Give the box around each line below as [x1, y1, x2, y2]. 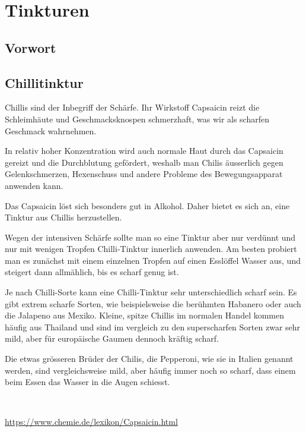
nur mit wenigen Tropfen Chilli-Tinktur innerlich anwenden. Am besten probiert [5, 242, 297, 255]
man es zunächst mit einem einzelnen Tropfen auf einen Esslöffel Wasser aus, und [5, 254, 301, 266]
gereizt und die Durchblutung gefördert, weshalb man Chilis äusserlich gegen [5, 156, 283, 168]
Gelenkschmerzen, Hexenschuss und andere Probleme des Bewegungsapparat [5, 168, 283, 180]
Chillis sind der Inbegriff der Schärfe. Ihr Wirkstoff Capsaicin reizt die [5, 101, 260, 113]
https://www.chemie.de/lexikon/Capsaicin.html [5, 415, 178, 428]
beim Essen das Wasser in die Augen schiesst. [5, 376, 170, 388]
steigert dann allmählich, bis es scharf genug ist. [5, 266, 179, 278]
